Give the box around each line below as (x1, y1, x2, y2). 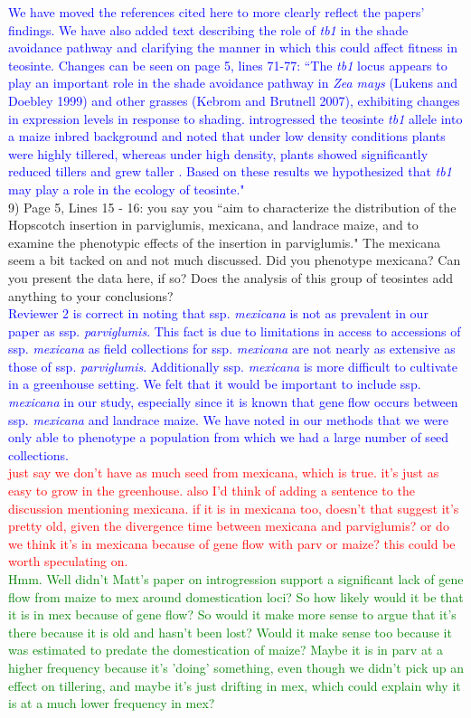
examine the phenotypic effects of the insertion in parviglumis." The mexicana (8, 232, 441, 251)
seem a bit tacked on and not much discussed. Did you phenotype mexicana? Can (8, 250, 461, 269)
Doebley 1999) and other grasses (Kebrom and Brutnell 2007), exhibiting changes (8, 90, 460, 109)
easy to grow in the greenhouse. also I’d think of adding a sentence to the (8, 481, 415, 500)
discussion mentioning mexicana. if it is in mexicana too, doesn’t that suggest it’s (8, 498, 459, 517)
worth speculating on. (8, 552, 128, 571)
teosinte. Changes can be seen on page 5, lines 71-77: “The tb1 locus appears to (8, 55, 447, 74)
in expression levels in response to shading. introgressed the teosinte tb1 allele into (8, 109, 463, 128)
